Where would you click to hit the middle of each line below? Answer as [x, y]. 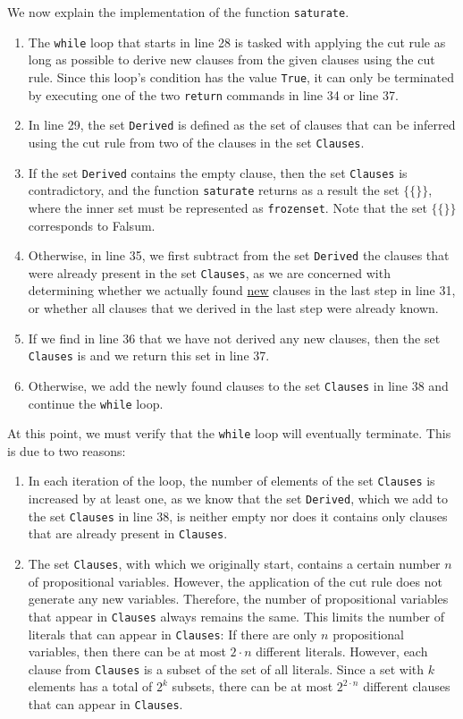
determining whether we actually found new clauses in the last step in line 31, [242, 290]
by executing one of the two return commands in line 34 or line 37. [213, 94]
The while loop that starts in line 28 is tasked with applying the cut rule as [237, 42]
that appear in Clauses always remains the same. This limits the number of [236, 616]
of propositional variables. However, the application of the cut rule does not [235, 581]
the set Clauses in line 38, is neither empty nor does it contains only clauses [238, 516]
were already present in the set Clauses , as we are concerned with [209, 272]
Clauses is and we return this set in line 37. [149, 355]
